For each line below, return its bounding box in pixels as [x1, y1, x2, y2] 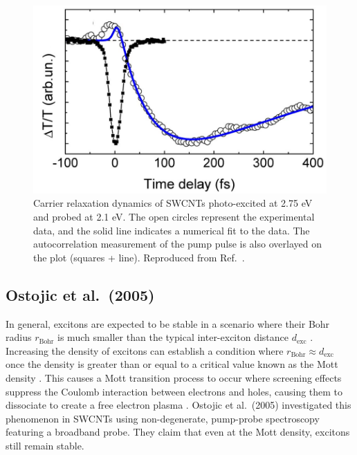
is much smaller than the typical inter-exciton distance [57, 330, 289, 344]
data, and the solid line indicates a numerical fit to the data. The [33, 223, 310, 237]
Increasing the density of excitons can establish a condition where [6, 343, 284, 357]
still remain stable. [6, 438, 84, 452]
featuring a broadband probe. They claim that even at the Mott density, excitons [6, 425, 350, 439]
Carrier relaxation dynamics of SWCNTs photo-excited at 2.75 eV [33, 196, 313, 210]
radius [6, 330, 32, 344]
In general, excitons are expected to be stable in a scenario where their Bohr [6, 316, 330, 331]
